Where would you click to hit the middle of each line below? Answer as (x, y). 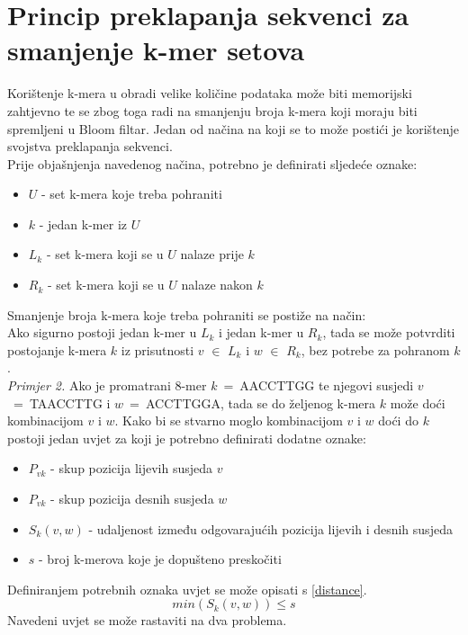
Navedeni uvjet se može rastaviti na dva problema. (147, 620)
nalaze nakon (217, 285)
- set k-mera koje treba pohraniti (132, 194)
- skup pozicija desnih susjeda (132, 498)
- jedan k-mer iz (83, 224)
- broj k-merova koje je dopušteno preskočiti (160, 559)
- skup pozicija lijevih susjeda (132, 468)
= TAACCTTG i (62, 402)
